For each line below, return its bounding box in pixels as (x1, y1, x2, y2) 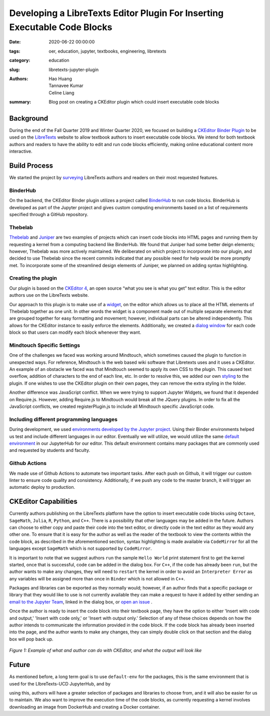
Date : (9, 39, 21, 45)
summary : (9, 99, 31, 105)
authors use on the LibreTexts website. (9, 292, 89, 298)
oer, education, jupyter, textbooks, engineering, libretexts (48, 48, 166, 54)
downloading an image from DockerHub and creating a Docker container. (9, 703, 160, 710)
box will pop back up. (9, 636, 53, 642)
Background (9, 114, 48, 123)
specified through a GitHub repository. (9, 211, 88, 217)
